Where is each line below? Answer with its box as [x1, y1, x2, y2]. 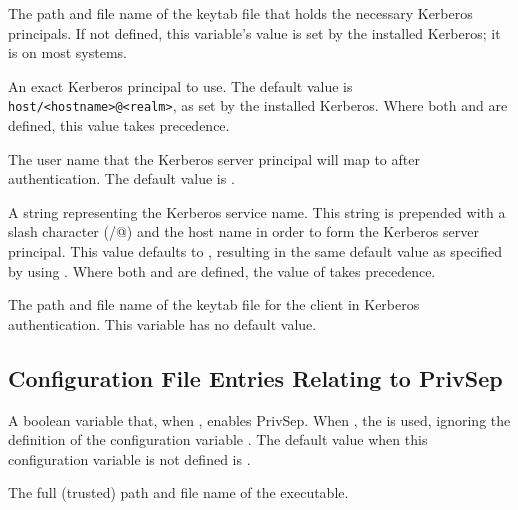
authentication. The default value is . [8, 168, 235, 189]
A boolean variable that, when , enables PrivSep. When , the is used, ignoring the [8, 409, 511, 430]
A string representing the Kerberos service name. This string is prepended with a [8, 201, 506, 222]
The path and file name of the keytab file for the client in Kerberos [8, 294, 420, 315]
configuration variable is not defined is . [8, 448, 251, 469]
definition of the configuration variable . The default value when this [8, 429, 428, 450]
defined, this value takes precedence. [8, 115, 230, 136]
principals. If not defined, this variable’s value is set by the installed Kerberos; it [8, 22, 501, 43]
